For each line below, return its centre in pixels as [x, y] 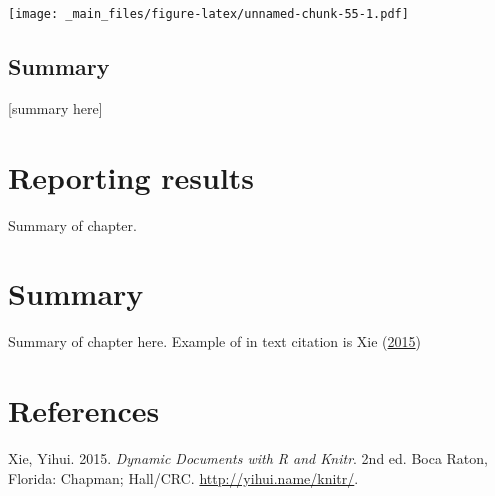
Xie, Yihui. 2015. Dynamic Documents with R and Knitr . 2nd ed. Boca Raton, [248, 458]
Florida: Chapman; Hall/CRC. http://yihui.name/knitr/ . [183, 477]
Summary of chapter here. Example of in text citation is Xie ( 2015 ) [215, 341]
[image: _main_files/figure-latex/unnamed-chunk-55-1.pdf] [208, 14]
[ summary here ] [55, 107]
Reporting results [131, 176]
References [84, 410]
